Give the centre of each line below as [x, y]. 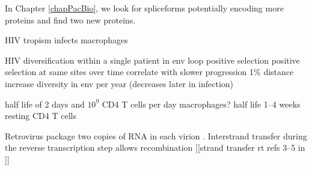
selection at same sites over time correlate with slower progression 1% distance [149, 72]
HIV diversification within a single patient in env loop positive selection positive [152, 60]
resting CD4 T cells [41, 116]
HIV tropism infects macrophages [66, 40]
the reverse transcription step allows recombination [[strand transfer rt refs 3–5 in [155, 147]
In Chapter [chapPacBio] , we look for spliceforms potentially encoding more [144, 8]
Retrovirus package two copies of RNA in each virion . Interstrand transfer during [156, 135]
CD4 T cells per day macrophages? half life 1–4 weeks [201, 104]
